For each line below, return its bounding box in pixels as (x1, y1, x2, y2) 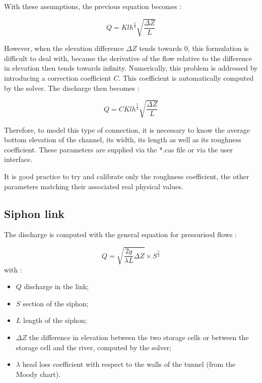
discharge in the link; (24, 281, 89, 292)
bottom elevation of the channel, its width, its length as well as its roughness (4, 134, 241, 145)
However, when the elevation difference (4, 43, 124, 53)
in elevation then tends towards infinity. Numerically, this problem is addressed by (4, 63, 258, 73)
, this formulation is (187, 43, 249, 53)
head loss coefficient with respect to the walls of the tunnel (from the (22, 359, 236, 369)
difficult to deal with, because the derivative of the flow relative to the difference (4, 52, 252, 63)
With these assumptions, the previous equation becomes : (4, 1, 182, 11)
